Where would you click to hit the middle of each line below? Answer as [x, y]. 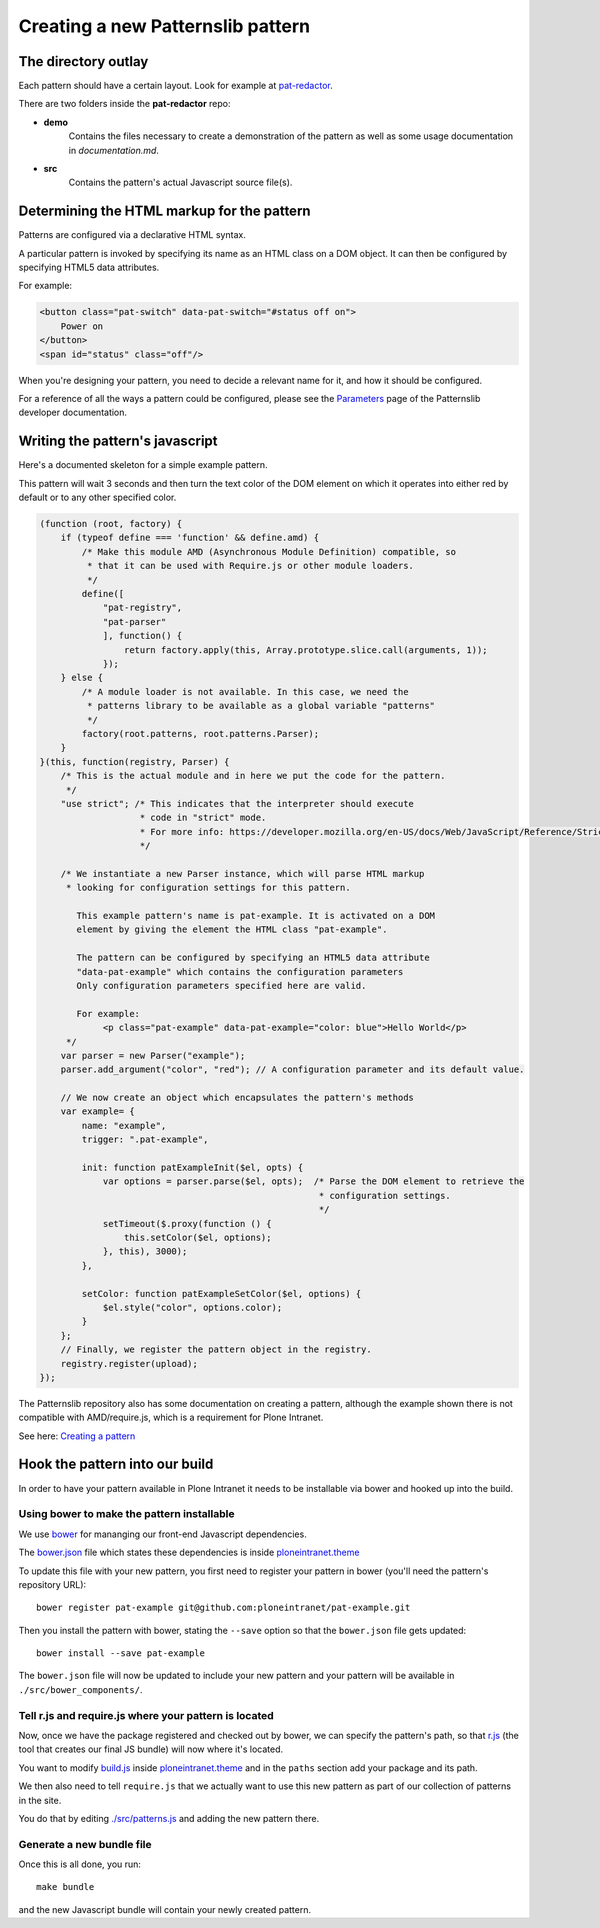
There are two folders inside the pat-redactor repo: [124, 104]
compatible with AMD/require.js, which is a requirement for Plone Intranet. [171, 1417]
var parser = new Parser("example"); [153, 1055]
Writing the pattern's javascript [118, 441]
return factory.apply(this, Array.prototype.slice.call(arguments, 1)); [306, 649]
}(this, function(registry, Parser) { [134, 761]
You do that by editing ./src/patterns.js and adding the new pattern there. [169, 1818]
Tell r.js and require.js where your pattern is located [146, 1715]
